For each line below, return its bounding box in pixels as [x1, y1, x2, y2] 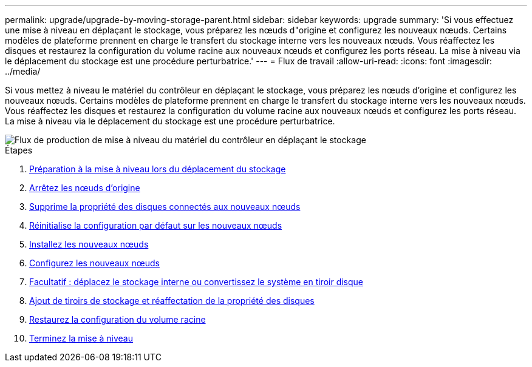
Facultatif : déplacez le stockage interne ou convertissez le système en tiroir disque [29, 277, 364, 287]
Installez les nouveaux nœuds [29, 239, 149, 249]
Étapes [5, 145, 33, 155]
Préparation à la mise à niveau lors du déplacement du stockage [29, 164, 286, 174]
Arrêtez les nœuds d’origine [29, 183, 140, 193]
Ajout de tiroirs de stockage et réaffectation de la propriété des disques [29, 295, 315, 306]
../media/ [5, 66, 41, 76]
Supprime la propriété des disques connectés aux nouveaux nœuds [29, 201, 301, 212]
